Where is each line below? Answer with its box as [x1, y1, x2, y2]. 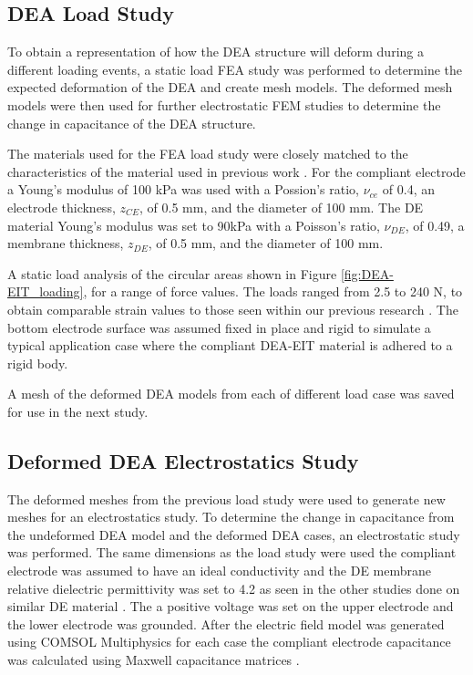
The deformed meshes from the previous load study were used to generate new [7, 489, 446, 508]
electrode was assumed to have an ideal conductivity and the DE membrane [7, 561, 431, 580]
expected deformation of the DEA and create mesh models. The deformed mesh [7, 78, 453, 97]
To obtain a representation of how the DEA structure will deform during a [7, 42, 424, 61]
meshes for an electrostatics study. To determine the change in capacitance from [7, 507, 455, 526]
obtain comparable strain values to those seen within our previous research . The [7, 299, 458, 318]
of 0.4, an [382, 180, 436, 199]
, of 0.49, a [405, 215, 465, 234]
